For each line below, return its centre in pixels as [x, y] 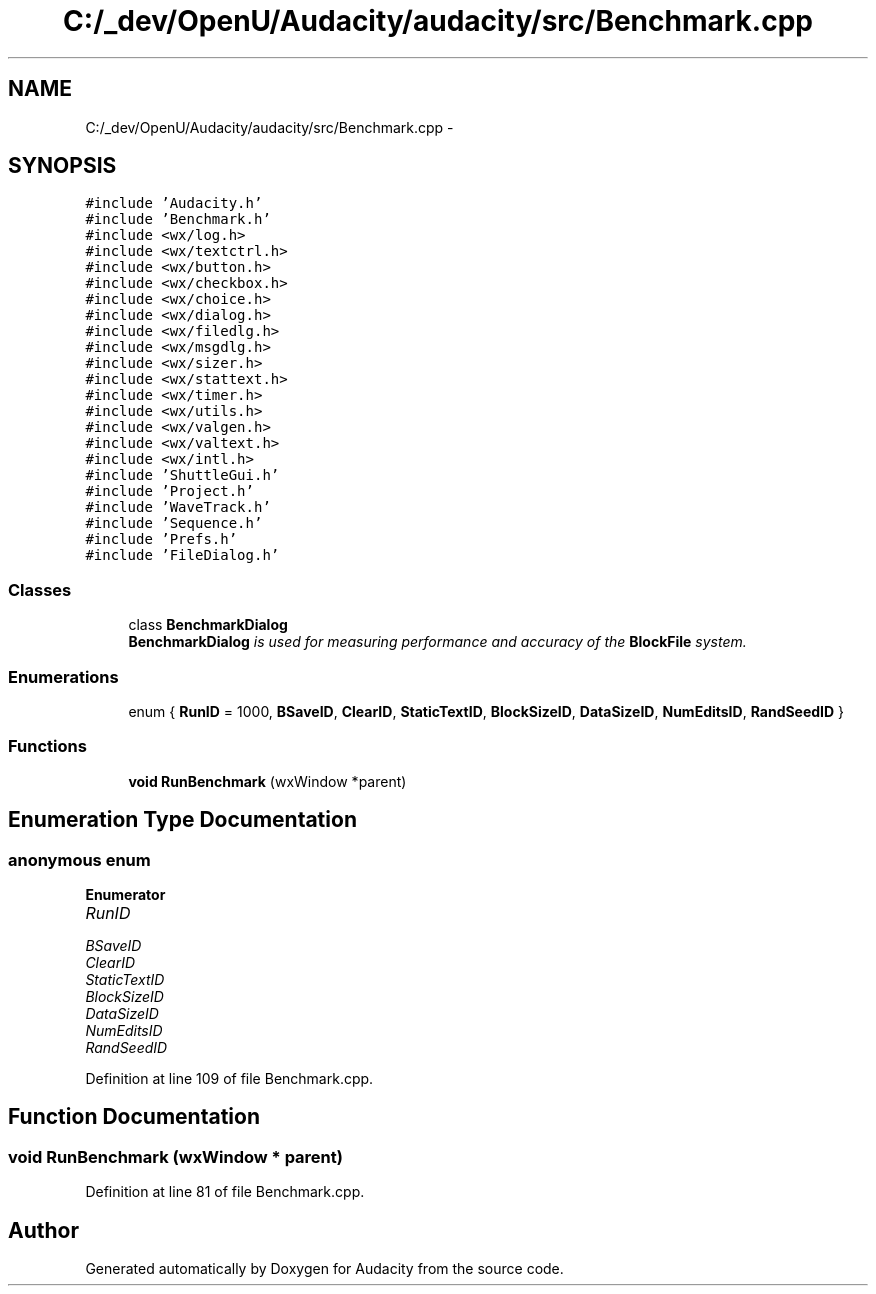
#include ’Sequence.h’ [174, 523]
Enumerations [63, 676]
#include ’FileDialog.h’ [182, 555]
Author [43, 1230]
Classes [40, 589]
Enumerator [125, 894]
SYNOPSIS [62, 166]
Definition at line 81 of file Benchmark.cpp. [225, 1192]
